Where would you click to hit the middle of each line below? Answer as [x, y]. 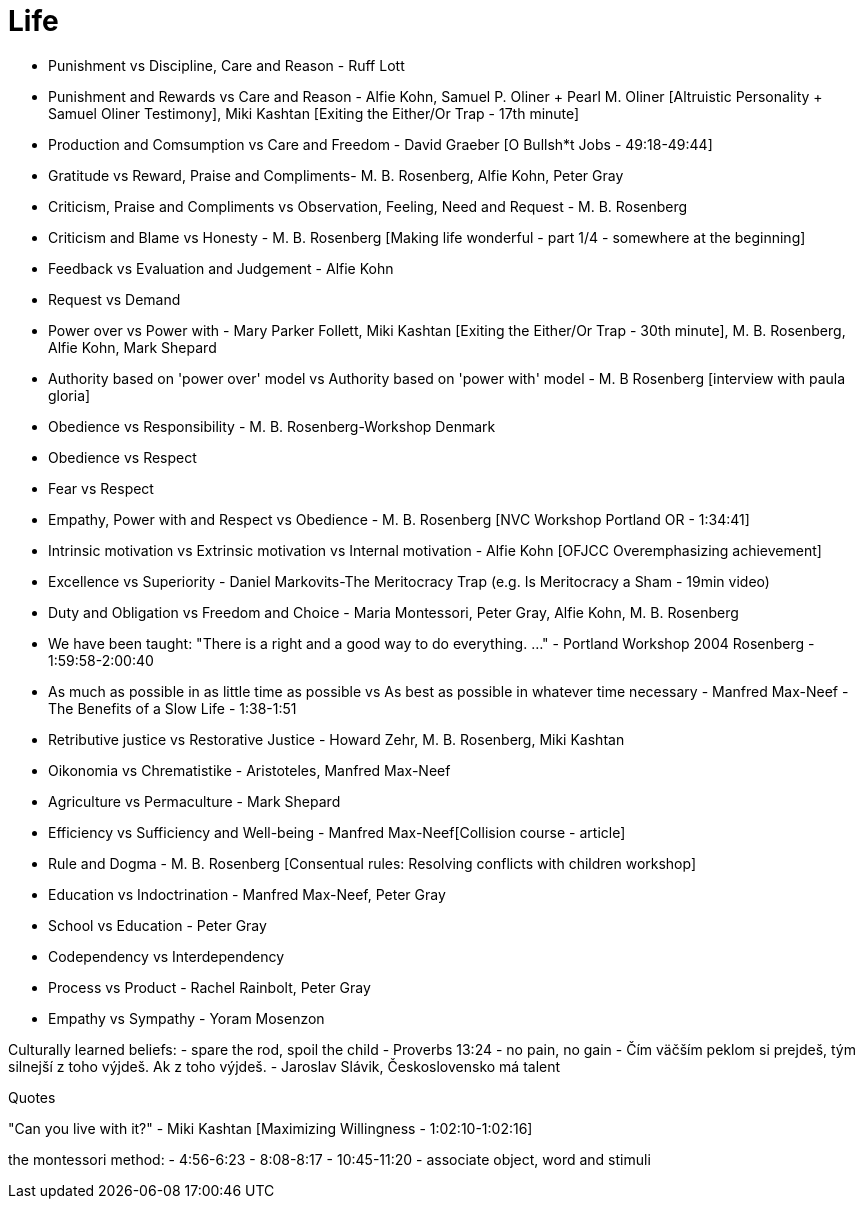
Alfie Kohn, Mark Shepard [132, 347]
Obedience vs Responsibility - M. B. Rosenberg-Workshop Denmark [272, 426]
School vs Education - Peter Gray [157, 925]
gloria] [69, 395]
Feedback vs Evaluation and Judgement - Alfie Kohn [221, 268]
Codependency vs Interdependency [166, 956]
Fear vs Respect [101, 488]
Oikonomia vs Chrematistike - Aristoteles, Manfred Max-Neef [249, 770]
